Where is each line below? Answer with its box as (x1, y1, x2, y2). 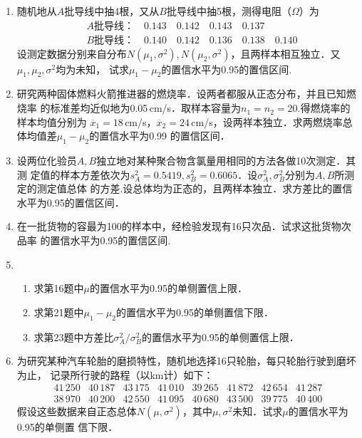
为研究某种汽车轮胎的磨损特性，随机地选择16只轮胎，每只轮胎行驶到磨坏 (16, 353, 356, 368)
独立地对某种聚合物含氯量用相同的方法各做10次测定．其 (96, 153, 356, 168)
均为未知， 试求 (56, 61, 129, 76)
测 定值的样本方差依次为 (16, 167, 130, 182)
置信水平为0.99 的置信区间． (99, 128, 230, 143)
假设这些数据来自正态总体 (16, 404, 137, 419)
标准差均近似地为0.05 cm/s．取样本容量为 (50, 100, 242, 115)
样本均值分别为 (16, 114, 87, 129)
